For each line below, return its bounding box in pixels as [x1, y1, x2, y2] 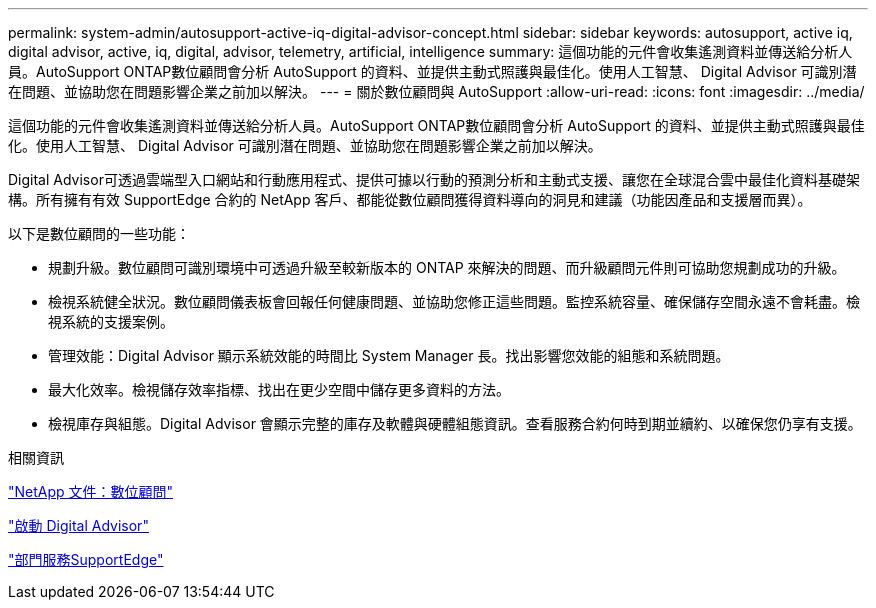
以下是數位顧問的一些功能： [8, 225, 190, 242]
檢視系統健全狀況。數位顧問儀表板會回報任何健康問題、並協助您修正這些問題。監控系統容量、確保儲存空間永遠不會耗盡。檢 [48, 293, 860, 310]
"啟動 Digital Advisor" [8, 517, 149, 534]
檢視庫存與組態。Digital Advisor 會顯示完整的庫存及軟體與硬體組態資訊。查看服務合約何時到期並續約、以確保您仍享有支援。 [48, 415, 862, 432]
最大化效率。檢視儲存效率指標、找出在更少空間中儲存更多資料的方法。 [48, 381, 510, 398]
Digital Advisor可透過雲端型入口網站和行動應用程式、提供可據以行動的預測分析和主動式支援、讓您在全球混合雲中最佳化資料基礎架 [8, 171, 860, 188]
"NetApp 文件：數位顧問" [8, 483, 174, 500]
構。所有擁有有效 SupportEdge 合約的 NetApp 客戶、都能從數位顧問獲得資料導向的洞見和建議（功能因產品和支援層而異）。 [8, 191, 812, 208]
